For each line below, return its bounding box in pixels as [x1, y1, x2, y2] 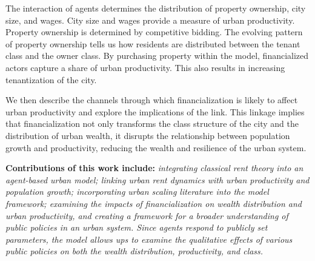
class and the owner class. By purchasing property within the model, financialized [5, 49, 309, 62]
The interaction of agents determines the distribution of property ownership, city [5, 2, 306, 14]
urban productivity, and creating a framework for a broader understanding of [5, 209, 288, 222]
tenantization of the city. [5, 73, 97, 86]
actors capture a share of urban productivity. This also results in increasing [5, 61, 285, 73]
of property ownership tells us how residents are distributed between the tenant [5, 37, 300, 50]
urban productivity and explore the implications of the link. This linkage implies [5, 105, 305, 118]
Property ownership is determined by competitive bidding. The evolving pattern [5, 25, 303, 38]
